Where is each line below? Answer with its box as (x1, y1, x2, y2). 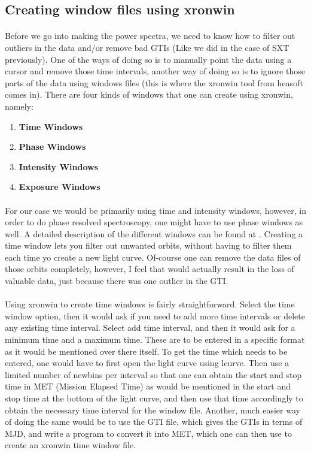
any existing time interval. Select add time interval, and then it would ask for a (5, 321, 295, 334)
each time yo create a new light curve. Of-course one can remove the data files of (5, 250, 301, 263)
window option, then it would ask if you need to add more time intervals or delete (5, 309, 305, 322)
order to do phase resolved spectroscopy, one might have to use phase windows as (5, 216, 303, 228)
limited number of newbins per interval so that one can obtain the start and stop (5, 368, 302, 380)
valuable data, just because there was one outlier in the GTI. (5, 274, 228, 287)
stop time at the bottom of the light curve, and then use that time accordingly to (5, 392, 303, 404)
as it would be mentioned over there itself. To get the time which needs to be (5, 345, 288, 357)
